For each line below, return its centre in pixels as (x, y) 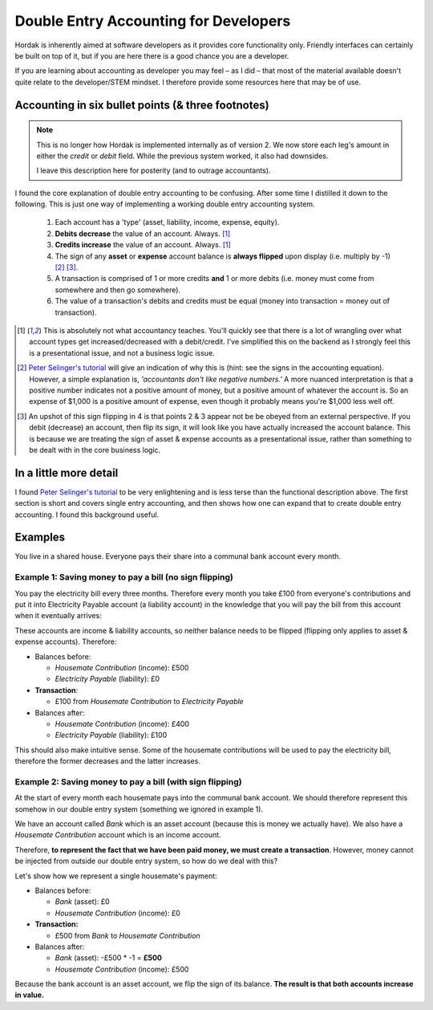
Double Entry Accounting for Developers (153, 21)
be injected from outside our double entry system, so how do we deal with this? (146, 861)
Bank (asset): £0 (82, 902)
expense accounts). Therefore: (66, 641)
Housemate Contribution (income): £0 (117, 913)
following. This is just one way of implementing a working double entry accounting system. (165, 204)
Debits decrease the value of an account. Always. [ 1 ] (143, 234)
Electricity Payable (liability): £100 (111, 735)
